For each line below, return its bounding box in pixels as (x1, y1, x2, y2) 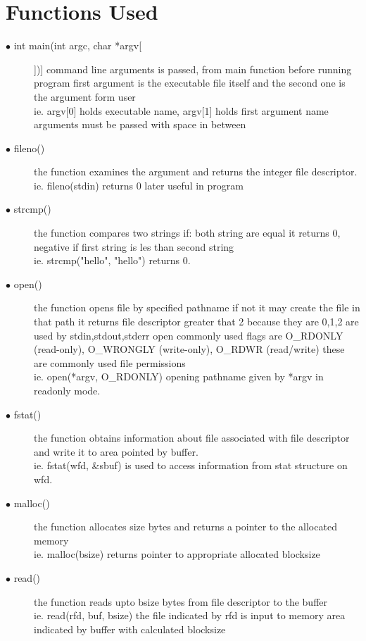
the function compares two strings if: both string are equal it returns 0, (34, 225, 341, 240)
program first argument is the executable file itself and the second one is (34, 75, 346, 90)
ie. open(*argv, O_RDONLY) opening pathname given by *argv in (34, 369, 324, 384)
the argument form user (34, 89, 136, 104)
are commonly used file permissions (34, 355, 186, 370)
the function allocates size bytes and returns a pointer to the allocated (34, 519, 337, 534)
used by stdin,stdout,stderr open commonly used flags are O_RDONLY (34, 328, 343, 342)
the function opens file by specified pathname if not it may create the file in (34, 300, 360, 315)
